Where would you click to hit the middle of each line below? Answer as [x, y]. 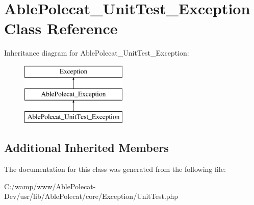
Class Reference [61, 28]
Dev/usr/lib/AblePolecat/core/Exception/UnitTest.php [91, 196]
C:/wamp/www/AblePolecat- [50, 186]
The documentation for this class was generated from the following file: [115, 169]
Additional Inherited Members [86, 148]
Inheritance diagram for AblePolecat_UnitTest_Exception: [97, 53]
